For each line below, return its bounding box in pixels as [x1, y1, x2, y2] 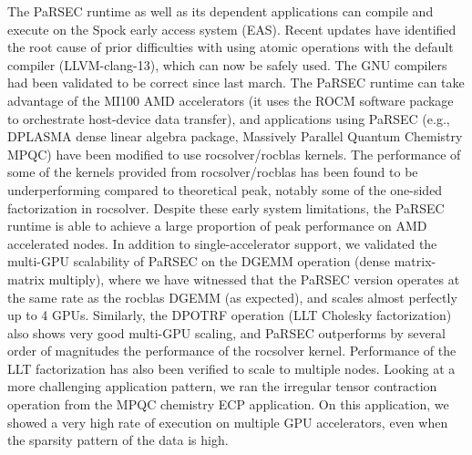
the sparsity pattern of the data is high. [7, 430, 229, 450]
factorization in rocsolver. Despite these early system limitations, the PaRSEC [7, 198, 445, 217]
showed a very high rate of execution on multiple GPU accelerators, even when [7, 412, 448, 431]
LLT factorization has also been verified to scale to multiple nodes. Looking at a [7, 358, 456, 377]
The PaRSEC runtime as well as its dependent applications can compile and [7, 2, 434, 20]
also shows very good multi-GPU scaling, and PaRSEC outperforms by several [7, 323, 446, 342]
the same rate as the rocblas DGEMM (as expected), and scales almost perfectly [7, 287, 457, 306]
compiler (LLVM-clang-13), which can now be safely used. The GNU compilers [7, 55, 447, 74]
